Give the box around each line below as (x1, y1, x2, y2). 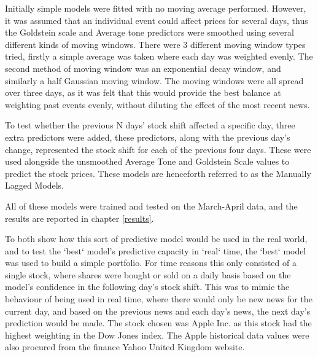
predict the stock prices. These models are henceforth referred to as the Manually (5, 167, 311, 179)
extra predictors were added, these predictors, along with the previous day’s (5, 130, 290, 143)
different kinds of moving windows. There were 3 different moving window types (5, 37, 306, 50)
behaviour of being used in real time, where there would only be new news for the (5, 292, 312, 305)
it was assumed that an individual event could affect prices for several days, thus (5, 14, 308, 26)
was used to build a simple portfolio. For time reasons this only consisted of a (5, 256, 297, 269)
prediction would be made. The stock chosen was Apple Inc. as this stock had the (5, 316, 312, 329)
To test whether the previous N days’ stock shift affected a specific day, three (5, 119, 295, 131)
